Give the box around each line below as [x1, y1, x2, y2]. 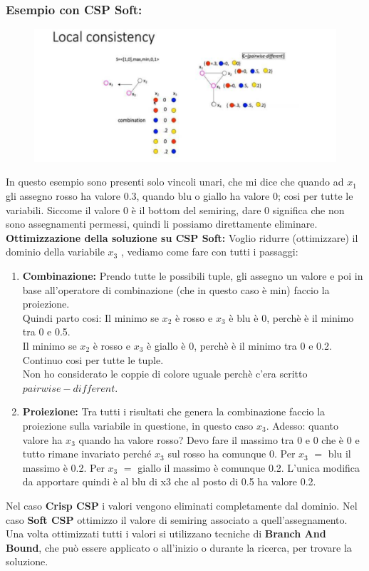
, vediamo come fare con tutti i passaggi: [120, 244, 298, 259]
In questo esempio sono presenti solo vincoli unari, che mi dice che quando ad [6, 174, 344, 189]
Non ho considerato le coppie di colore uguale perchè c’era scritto [22, 366, 308, 381]
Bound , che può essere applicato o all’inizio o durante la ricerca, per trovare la [6, 540, 352, 555]
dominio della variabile [6, 244, 105, 259]
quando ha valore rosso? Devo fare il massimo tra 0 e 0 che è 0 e [78, 432, 360, 447]
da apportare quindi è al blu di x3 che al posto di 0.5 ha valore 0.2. [22, 474, 316, 489]
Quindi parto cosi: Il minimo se [22, 310, 159, 325]
